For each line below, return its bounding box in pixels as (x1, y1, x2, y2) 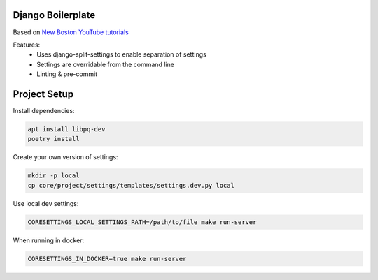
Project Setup (13, 88, 74, 100)
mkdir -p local (27, 172, 80, 179)
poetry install (27, 135, 80, 143)
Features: (13, 40, 41, 49)
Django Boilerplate (13, 9, 96, 21)
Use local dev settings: (13, 199, 79, 207)
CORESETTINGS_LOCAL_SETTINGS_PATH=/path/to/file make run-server (27, 218, 257, 226)
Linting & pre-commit (36, 70, 98, 78)
